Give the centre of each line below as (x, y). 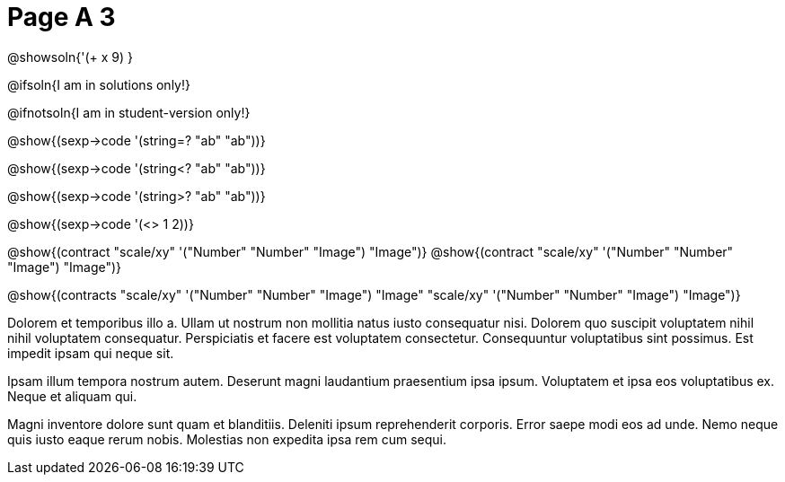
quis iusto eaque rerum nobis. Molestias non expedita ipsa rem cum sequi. (227, 439)
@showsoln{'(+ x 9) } (70, 57)
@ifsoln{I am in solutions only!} (99, 84)
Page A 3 (62, 17)
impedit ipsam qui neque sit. (91, 353)
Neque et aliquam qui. (72, 396)
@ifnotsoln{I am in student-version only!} (129, 112)
